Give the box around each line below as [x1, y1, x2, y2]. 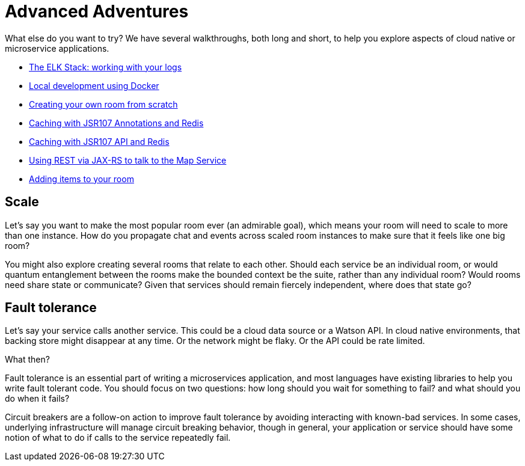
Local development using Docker [29, 80, 159, 91]
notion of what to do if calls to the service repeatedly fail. [5, 432, 231, 443]
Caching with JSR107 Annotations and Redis [29, 117, 204, 128]
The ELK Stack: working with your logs [29, 61, 182, 72]
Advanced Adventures [5, 1, 189, 22]
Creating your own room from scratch [29, 99, 178, 109]
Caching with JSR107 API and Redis [29, 136, 170, 147]
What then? [5, 354, 50, 365]
